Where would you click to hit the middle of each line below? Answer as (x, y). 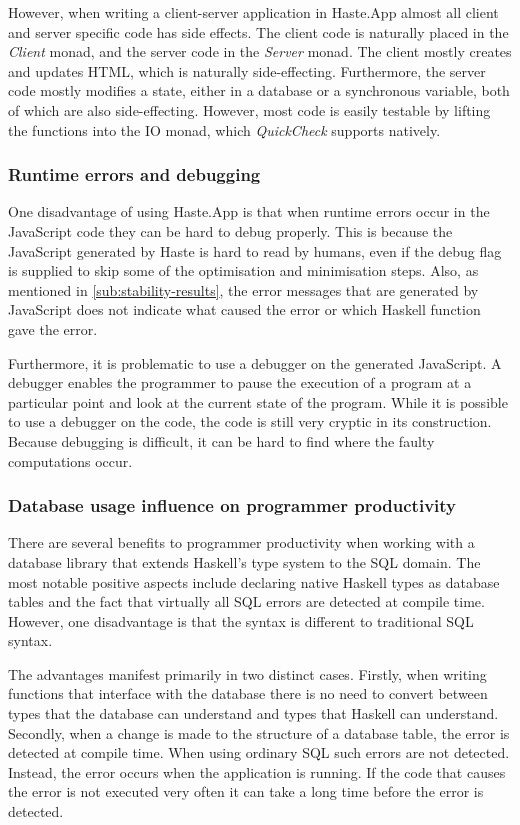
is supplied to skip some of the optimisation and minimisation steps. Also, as (243, 270)
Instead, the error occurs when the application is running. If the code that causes (257, 771)
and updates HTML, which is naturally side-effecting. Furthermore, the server (247, 70)
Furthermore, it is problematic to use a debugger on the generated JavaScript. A (255, 362)
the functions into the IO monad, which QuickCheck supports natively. (224, 129)
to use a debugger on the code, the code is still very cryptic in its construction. (250, 421)
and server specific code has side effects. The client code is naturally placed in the (258, 31)
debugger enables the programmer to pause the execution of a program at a (240, 382)
